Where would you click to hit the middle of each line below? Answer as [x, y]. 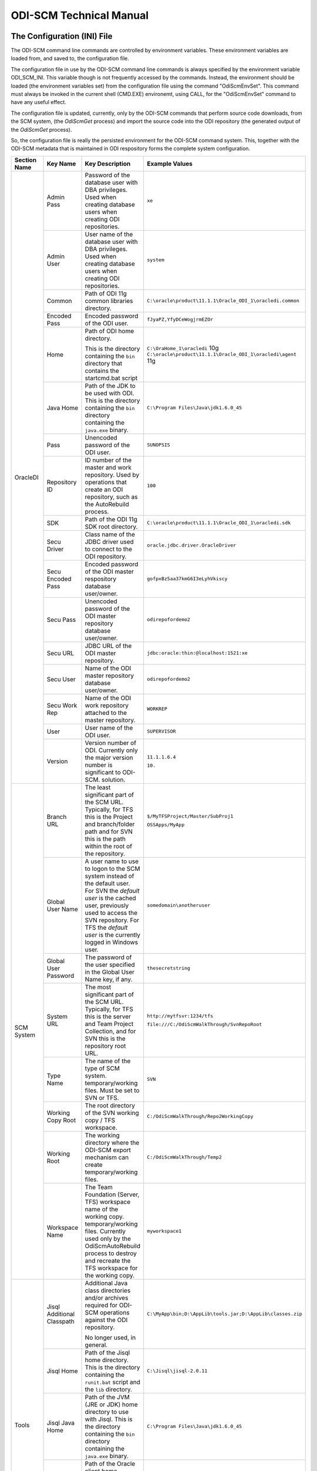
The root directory [110, 1105]
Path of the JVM [107, 1397]
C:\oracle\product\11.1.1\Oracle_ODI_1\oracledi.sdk [219, 523]
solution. [114, 780]
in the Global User [110, 972]
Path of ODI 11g [106, 293]
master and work [108, 467]
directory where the [112, 1143]
